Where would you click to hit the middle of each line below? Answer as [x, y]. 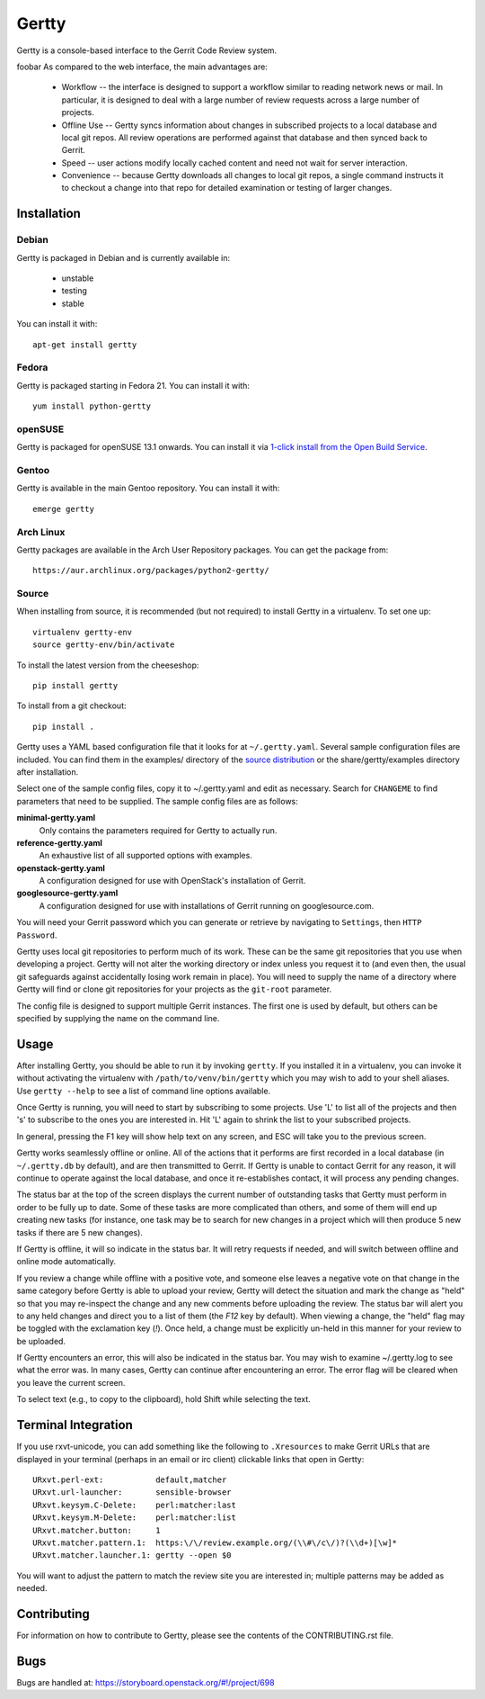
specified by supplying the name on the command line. [118, 1018]
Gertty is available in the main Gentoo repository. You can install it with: [148, 488]
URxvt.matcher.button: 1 [97, 1530]
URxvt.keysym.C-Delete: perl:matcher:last [135, 1505]
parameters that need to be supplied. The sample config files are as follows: [157, 801]
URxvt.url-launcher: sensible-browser [132, 1492]
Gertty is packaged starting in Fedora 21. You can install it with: [133, 385]
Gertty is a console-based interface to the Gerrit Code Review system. [147, 50]
